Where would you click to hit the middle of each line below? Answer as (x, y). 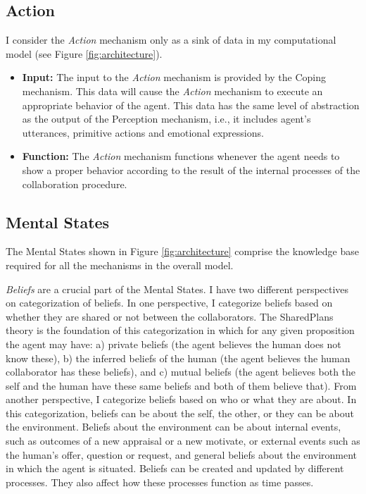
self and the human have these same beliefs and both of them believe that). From (181, 385)
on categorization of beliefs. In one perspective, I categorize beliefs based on (169, 303)
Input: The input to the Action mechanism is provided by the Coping (174, 77)
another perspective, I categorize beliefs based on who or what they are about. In (181, 399)
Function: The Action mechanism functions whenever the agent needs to (181, 156)
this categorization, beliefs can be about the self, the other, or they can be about (180, 413)
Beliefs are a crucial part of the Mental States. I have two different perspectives (177, 289)
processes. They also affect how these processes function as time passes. (160, 482)
